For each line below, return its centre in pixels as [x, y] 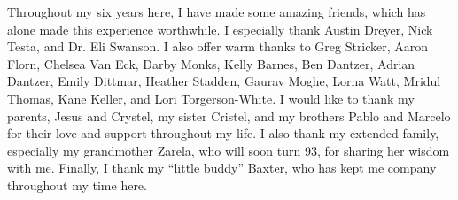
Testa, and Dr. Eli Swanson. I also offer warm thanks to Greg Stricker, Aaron [218, 46]
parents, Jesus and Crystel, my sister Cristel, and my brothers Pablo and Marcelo [229, 115]
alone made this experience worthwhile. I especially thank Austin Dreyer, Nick [220, 29]
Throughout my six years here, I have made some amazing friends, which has [217, 12]
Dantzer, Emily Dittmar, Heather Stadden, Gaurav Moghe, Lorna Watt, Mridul [224, 81]
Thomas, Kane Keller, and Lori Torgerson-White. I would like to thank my [211, 98]
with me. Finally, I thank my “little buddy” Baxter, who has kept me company [222, 168]
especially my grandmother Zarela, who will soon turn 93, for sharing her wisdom [229, 150]
